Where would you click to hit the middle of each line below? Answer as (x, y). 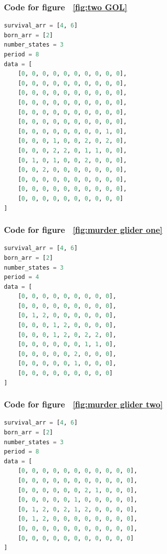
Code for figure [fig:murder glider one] (83, 230)
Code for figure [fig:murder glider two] (83, 404)
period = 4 (22, 277)
